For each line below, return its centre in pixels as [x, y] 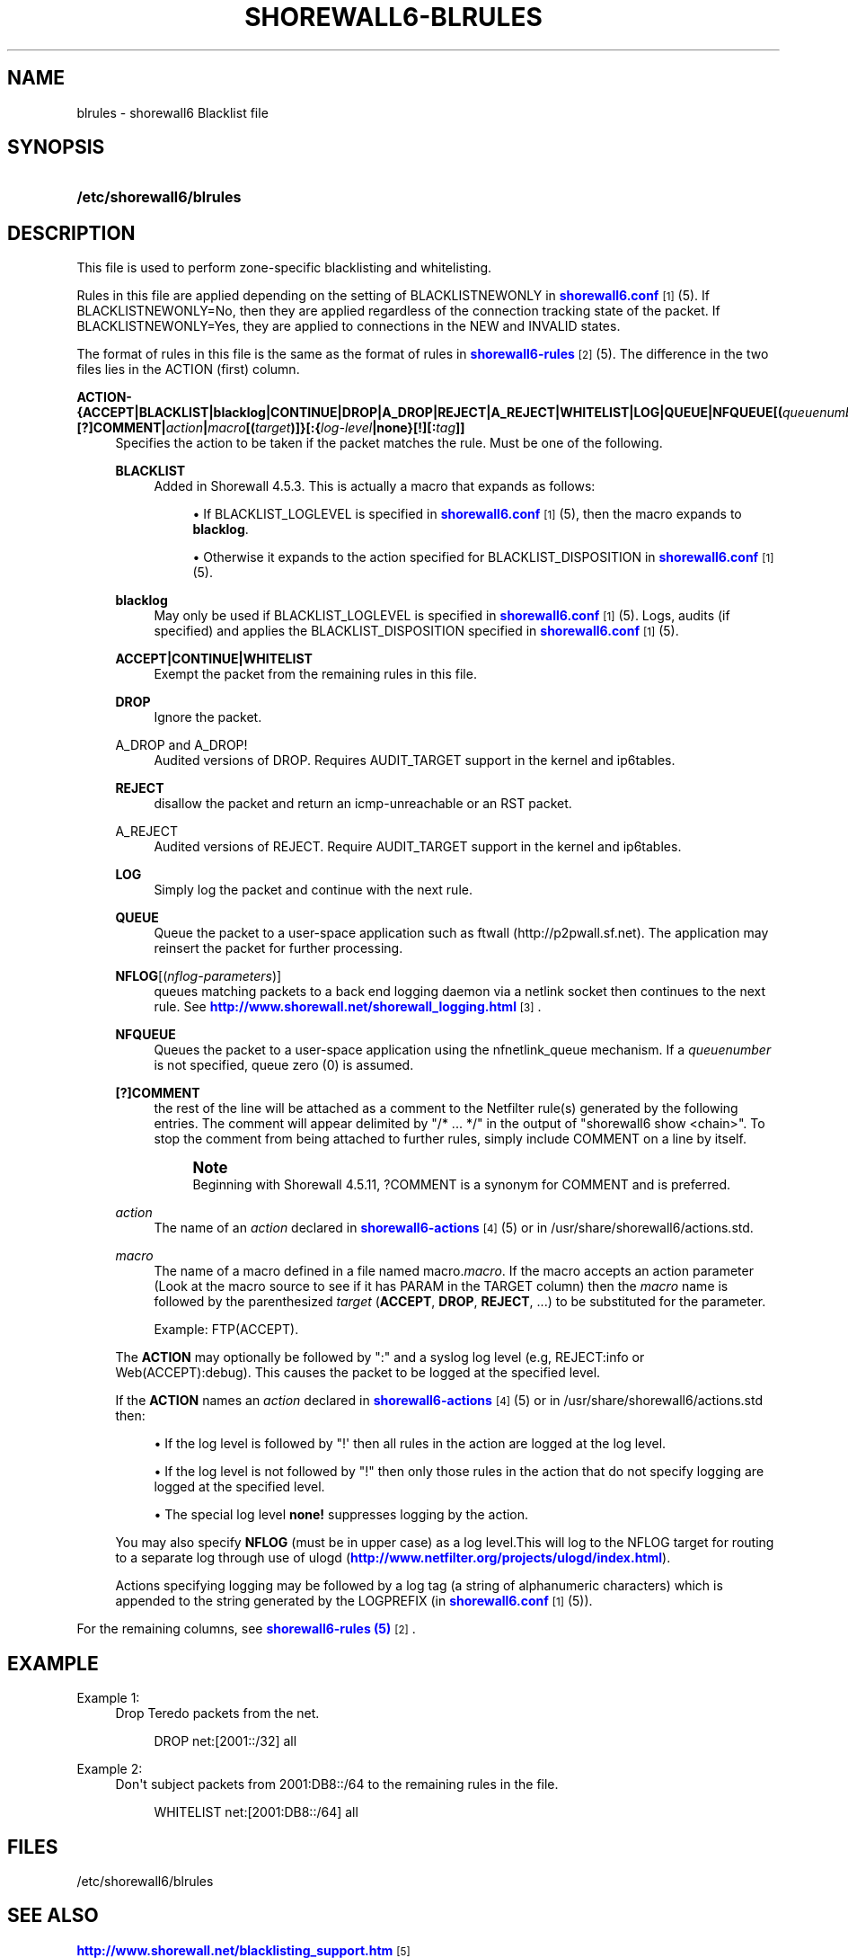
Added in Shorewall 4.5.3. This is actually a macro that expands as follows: [375, 486]
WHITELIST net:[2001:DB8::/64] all [256, 1812]
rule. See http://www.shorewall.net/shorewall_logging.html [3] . [348, 1007]
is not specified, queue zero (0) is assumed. [284, 1065]
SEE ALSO [53, 1916]
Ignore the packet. [208, 717]
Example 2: [110, 1769]
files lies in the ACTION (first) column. [188, 369]
